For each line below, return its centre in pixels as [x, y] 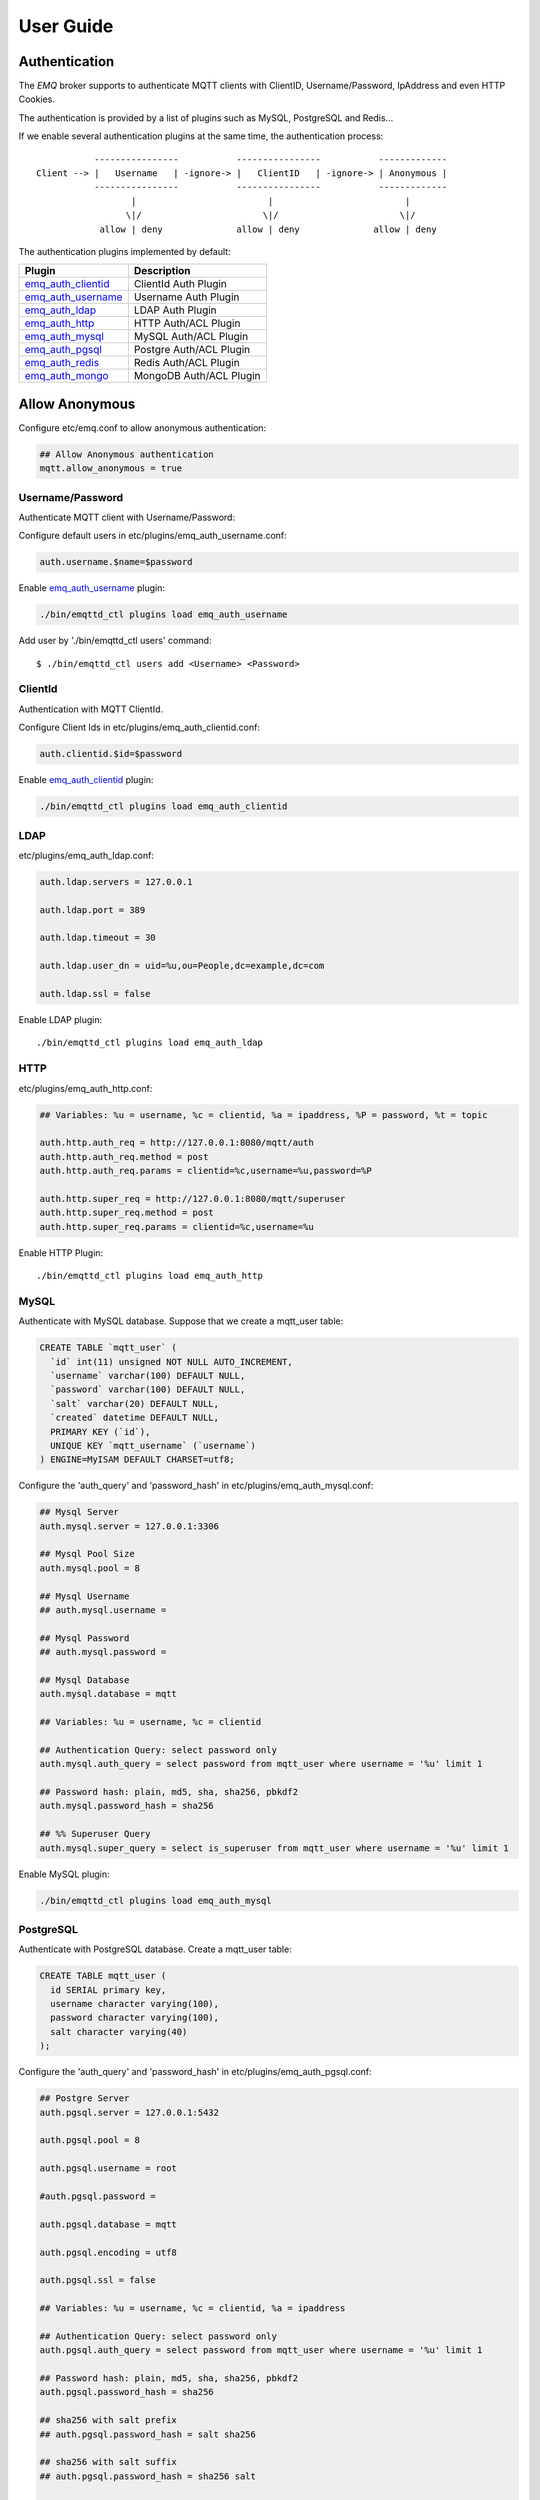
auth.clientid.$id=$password [111, 754]
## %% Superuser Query [95, 1834]
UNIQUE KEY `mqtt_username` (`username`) [153, 1445]
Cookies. [36, 99]
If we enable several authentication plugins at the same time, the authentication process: [201, 136]
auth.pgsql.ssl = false [98, 2280]
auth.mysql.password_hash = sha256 [126, 1806]
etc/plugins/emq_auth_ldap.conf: [86, 855]
